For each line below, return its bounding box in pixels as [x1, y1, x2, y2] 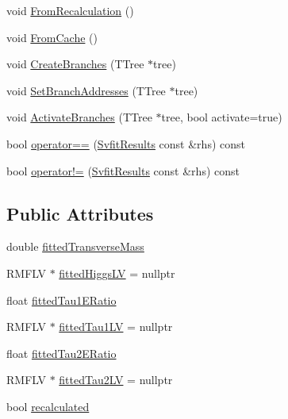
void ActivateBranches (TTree [6, 109, 152, 125]
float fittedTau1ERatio [6, 291, 117, 308]
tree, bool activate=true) [161, 109, 282, 125]
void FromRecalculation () [6, 2, 134, 18]
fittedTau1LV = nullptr [59, 318, 173, 335]
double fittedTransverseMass [6, 238, 144, 255]
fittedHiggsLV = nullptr [59, 264, 175, 281]
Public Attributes [6, 201, 154, 225]
